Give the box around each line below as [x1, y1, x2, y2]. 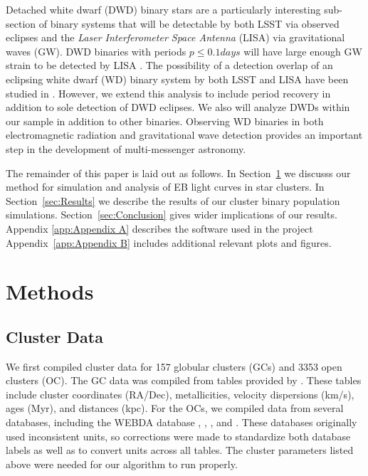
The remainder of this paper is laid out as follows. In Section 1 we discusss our [6, 165, 351, 180]
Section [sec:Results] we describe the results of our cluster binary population [6, 193, 340, 208]
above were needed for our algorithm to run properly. [6, 456, 238, 471]
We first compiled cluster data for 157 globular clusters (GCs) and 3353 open [6, 359, 342, 374]
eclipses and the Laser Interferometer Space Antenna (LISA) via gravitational [6, 30, 345, 45]
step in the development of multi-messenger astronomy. [6, 141, 246, 156]
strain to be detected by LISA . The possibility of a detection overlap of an [6, 58, 333, 73]
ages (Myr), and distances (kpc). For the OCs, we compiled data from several [6, 401, 344, 416]
